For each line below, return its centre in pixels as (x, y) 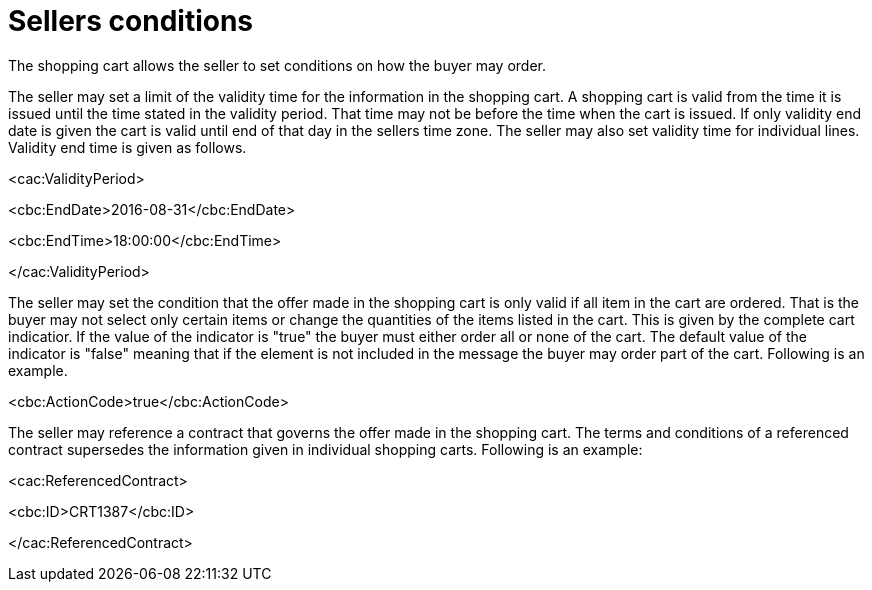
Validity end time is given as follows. (127, 147)
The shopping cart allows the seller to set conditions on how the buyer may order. (277, 65)
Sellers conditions (131, 21)
